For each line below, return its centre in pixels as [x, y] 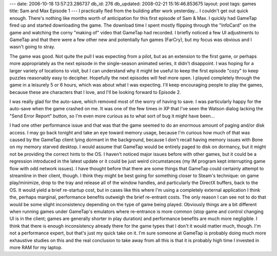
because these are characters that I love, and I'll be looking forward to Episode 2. [95, 92]
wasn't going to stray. [32, 47]
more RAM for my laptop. [36, 247]
